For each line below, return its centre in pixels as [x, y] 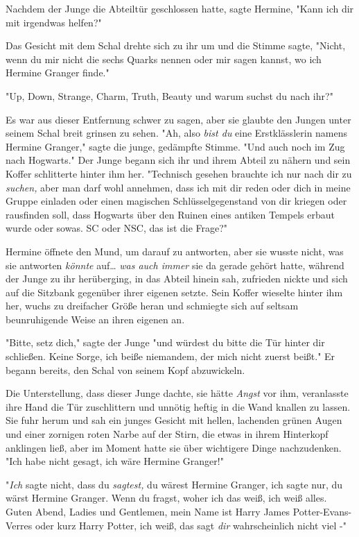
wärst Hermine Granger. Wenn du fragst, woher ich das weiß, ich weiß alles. [166, 498]
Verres [19, 525]
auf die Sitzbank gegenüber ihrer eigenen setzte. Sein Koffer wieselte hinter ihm [174, 292]
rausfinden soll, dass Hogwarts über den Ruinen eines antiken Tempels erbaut [170, 214]
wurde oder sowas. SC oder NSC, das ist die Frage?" [117, 228]
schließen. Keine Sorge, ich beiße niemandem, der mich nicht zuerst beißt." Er [170, 356]
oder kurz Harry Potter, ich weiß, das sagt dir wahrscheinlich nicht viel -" [191, 525]
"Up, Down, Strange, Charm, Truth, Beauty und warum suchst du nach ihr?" [169, 95]
